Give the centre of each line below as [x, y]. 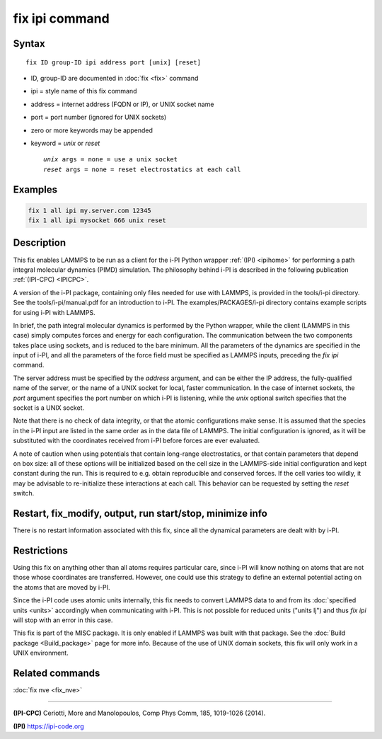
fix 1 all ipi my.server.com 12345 [89, 210]
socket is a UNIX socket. [49, 408]
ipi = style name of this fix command [84, 91]
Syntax [29, 44]
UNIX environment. [41, 653]
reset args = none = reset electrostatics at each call [142, 169]
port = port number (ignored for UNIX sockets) [99, 118]
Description [40, 243]
